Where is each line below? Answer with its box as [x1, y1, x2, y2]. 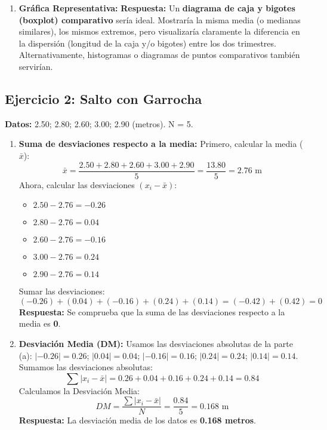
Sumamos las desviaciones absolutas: [18, 361, 153, 373]
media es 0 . [18, 317, 61, 330]
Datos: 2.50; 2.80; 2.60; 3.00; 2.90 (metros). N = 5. [5, 117, 193, 130]
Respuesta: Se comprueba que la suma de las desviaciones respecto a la [18, 305, 285, 318]
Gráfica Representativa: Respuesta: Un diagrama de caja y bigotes [18, 2, 295, 14]
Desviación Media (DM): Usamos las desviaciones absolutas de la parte [18, 337, 293, 349]
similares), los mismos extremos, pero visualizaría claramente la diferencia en [18, 25, 300, 38]
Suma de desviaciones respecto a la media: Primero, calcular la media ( [18, 137, 303, 150]
